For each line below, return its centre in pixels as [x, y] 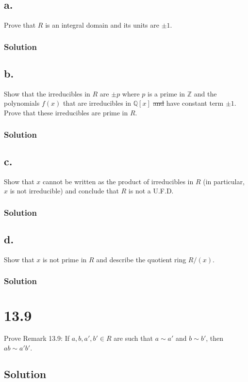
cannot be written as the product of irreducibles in [118, 181]
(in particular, [224, 181]
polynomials [22, 103]
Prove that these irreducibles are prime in [66, 113]
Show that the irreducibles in [47, 93]
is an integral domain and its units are [102, 25]
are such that [133, 338]
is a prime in [166, 93]
